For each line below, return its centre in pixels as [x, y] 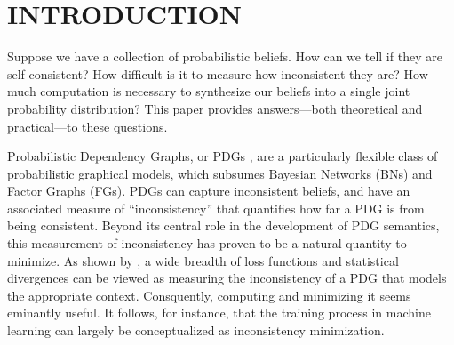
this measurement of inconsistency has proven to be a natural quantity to [207, 243]
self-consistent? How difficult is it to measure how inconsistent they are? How [218, 73]
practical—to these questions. [88, 126]
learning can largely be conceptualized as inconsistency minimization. [196, 330]
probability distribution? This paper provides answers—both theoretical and [215, 108]
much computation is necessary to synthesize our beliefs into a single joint [209, 91]
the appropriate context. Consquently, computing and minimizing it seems [209, 295]
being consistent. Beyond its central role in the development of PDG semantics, [223, 225]
